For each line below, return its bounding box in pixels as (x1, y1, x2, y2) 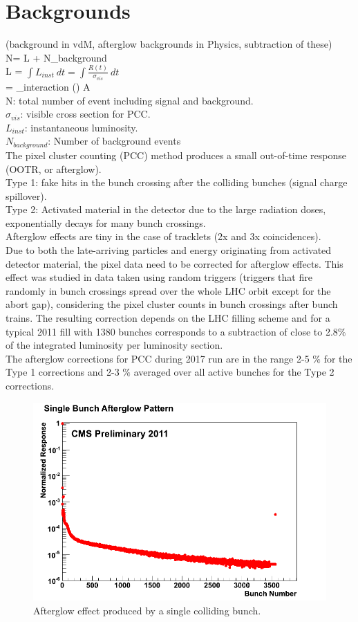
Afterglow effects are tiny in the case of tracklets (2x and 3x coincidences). (6, 229, 321, 244)
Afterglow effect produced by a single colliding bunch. (33, 603, 261, 617)
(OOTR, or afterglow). (6, 161, 102, 176)
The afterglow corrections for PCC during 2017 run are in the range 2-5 (6, 351, 310, 365)
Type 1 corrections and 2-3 (6, 365, 120, 379)
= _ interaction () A (6, 80, 91, 94)
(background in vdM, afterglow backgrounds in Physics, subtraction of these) (6, 37, 332, 51)
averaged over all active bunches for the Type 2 (133, 365, 335, 379)
